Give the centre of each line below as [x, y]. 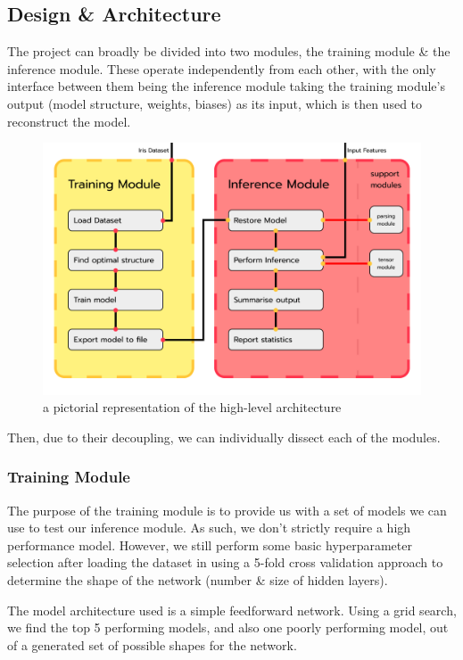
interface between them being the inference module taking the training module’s [226, 86]
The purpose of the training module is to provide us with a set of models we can [227, 510]
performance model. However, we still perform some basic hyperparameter [210, 544]
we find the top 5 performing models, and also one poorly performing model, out [228, 627]
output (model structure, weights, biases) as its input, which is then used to [215, 103]
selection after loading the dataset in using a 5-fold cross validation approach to [225, 562]
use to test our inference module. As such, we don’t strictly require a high [209, 528]
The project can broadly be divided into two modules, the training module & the [229, 51]
